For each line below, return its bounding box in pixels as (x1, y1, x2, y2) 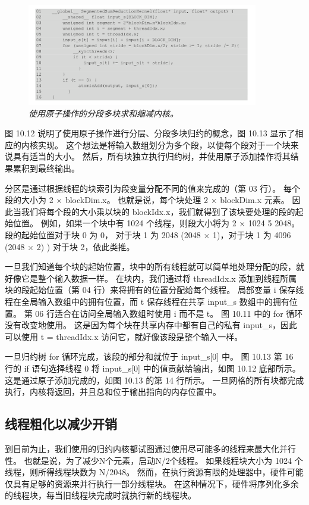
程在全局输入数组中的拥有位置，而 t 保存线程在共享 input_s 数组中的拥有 (5, 295, 289, 307)
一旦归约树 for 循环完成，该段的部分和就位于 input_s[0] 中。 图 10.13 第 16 (5, 350, 294, 363)
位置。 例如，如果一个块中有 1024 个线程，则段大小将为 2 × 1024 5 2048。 (12, 217, 300, 229)
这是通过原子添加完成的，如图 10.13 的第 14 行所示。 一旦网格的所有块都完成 (5, 373, 304, 386)
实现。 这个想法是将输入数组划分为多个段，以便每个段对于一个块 (37, 138, 291, 151)
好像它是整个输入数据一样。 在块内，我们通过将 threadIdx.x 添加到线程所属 (5, 272, 297, 284)
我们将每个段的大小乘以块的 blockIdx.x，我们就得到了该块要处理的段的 (21, 205, 295, 217)
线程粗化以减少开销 (5, 414, 117, 433)
